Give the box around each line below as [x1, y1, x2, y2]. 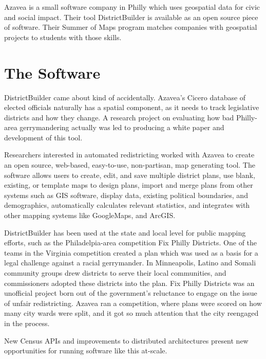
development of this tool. [4, 132, 83, 142]
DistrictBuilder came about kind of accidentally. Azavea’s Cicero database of [4, 92, 246, 102]
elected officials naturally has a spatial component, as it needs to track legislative [4, 102, 259, 113]
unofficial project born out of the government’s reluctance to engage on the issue [4, 288, 257, 298]
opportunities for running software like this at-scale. [4, 345, 167, 356]
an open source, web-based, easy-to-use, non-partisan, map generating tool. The [4, 159, 255, 170]
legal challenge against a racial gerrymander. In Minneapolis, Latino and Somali [4, 257, 256, 268]
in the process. [4, 317, 50, 328]
